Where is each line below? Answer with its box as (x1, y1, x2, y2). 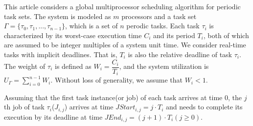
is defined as (55, 61, 92, 71)
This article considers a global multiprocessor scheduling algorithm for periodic (4, 1, 241, 11)
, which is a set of (65, 21, 118, 31)
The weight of (4, 61, 46, 71)
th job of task (4, 102, 45, 112)
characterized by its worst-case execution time (4, 30, 142, 40)
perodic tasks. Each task (126, 21, 200, 31)
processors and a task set (121, 11, 197, 21)
